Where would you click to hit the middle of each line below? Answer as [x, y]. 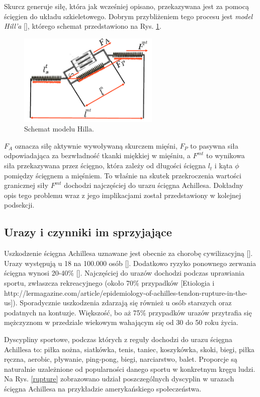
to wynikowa [226, 155]
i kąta [224, 166]
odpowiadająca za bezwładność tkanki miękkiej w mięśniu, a [97, 155]
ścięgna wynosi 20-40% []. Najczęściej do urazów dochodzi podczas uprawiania [124, 273]
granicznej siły [26, 185]
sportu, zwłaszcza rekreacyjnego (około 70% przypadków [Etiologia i [109, 283]
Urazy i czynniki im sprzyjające [88, 232]
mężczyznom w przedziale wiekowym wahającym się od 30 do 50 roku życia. [121, 322]
